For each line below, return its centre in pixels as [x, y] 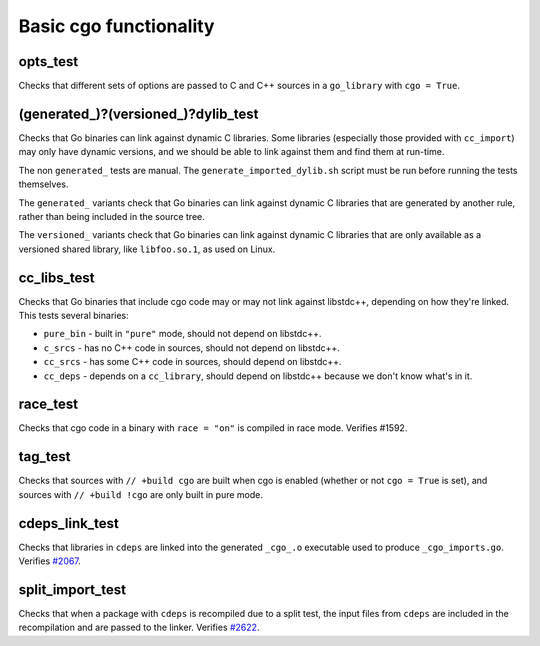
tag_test [44, 456]
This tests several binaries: [73, 315]
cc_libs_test [56, 277]
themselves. [43, 184]
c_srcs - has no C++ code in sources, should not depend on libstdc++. [191, 347]
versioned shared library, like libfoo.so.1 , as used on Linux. [147, 249]
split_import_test [72, 589]
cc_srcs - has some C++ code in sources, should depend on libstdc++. [192, 362]
